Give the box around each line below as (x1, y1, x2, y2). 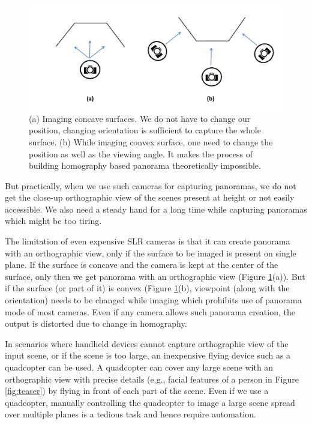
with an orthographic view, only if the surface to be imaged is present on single (5, 246, 296, 259)
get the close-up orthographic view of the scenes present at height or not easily (5, 191, 295, 204)
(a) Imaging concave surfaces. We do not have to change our (29, 112, 251, 124)
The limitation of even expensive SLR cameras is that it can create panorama (5, 235, 290, 247)
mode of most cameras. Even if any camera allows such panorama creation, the (5, 305, 295, 318)
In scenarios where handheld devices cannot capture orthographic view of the (5, 337, 289, 350)
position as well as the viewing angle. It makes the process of (29, 147, 253, 160)
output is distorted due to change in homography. (5, 317, 187, 330)
